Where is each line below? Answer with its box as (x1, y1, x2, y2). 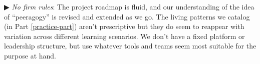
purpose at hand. (4, 50, 56, 60)
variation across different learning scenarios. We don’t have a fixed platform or (4, 30, 245, 41)
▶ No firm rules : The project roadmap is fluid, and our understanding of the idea (4, 1, 254, 11)
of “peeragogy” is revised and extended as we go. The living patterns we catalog (4, 11, 250, 21)
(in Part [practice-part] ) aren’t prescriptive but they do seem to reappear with (4, 21, 244, 31)
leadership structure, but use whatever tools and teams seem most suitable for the (4, 40, 256, 51)
